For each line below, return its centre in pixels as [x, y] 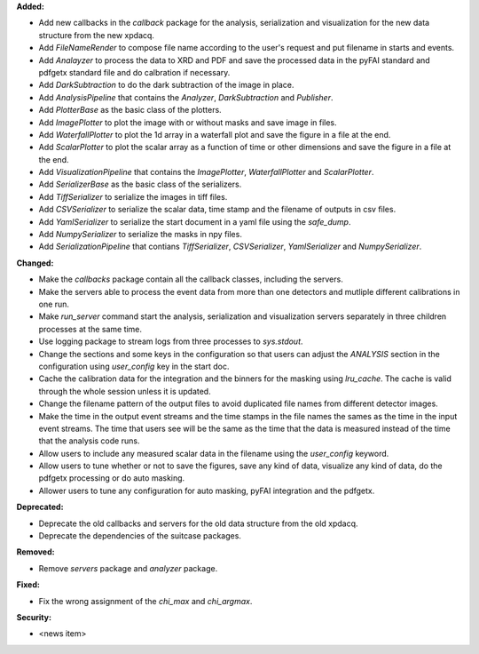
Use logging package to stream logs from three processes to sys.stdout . [171, 341]
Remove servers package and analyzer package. [128, 568]
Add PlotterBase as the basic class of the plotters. [130, 110]
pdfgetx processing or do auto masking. [112, 478]
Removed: [35, 552]
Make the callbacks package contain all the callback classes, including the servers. [191, 279]
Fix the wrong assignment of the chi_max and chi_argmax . [145, 601]
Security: [34, 617]
